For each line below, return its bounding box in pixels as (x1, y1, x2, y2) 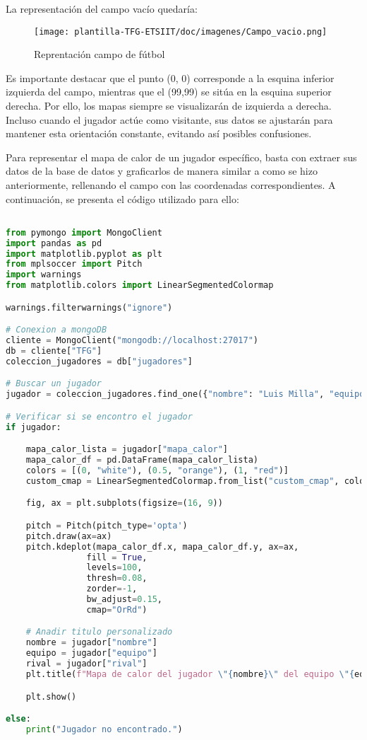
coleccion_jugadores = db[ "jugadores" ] (6, 356, 193, 366)
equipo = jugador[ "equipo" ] (25, 648, 157, 659)
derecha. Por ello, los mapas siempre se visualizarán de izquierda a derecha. (6, 98, 332, 113)
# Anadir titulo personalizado (25, 627, 173, 637)
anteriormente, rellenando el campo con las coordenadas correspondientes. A (6, 178, 336, 192)
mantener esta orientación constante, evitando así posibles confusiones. (6, 126, 312, 141)
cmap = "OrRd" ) (86, 604, 148, 615)
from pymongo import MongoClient (6, 227, 162, 238)
